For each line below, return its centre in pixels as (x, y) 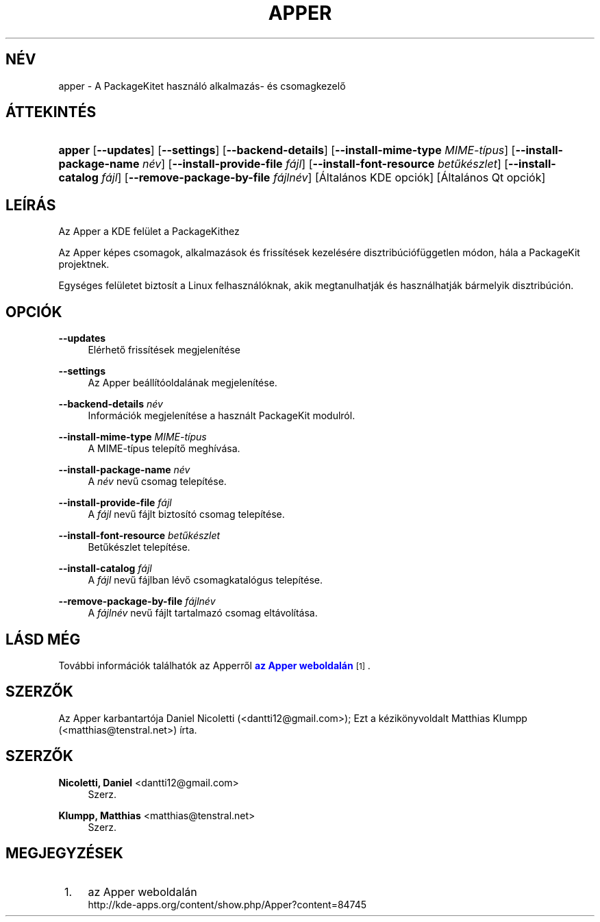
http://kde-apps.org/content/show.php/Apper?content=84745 (227, 904)
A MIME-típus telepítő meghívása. (164, 449)
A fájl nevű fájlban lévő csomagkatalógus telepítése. (205, 580)
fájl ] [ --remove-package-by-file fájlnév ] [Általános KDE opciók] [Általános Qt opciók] (324, 178)
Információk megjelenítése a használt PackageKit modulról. (222, 416)
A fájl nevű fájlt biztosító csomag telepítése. (186, 514)
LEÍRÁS (31, 205)
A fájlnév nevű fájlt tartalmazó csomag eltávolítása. (203, 613)
